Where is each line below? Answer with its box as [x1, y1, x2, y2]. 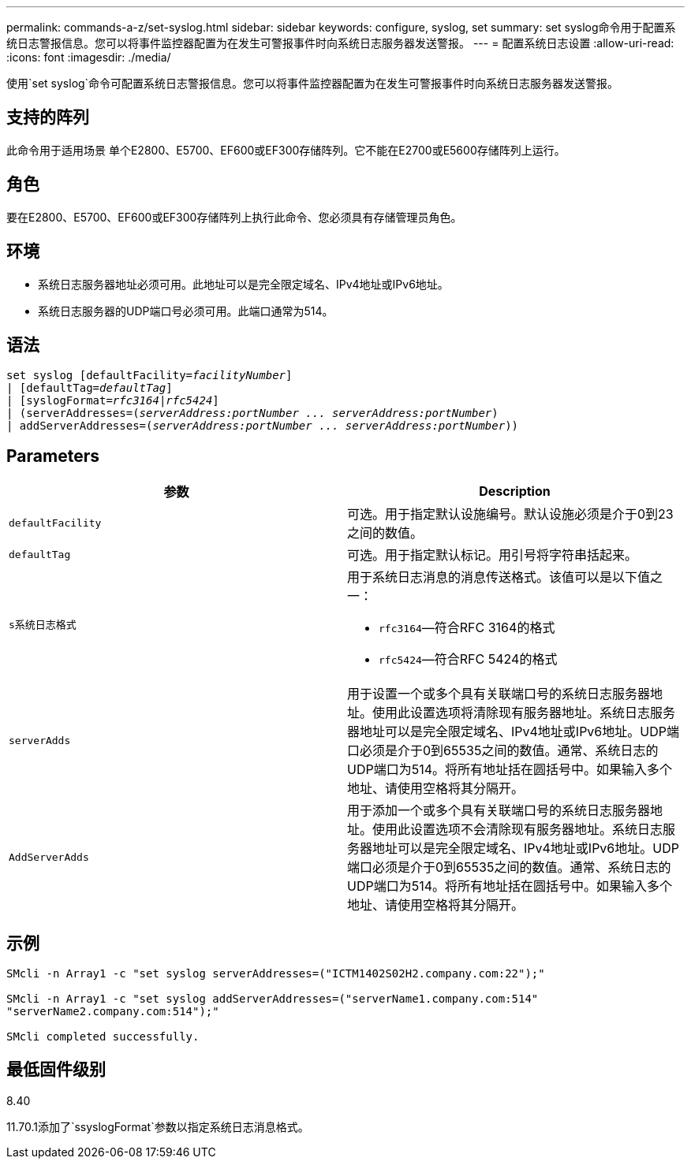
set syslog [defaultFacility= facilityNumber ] [6, 369, 293, 382]
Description [479, 483, 551, 500]
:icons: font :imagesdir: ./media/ [6, 50, 171, 64]
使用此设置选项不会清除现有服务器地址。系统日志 [372, 821, 663, 838]
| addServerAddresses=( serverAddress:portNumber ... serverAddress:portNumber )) [6, 419, 519, 433]
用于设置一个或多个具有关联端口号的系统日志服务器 [347, 686, 651, 702]
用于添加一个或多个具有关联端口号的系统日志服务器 [347, 802, 651, 819]
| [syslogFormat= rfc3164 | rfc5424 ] [6, 394, 219, 408]
